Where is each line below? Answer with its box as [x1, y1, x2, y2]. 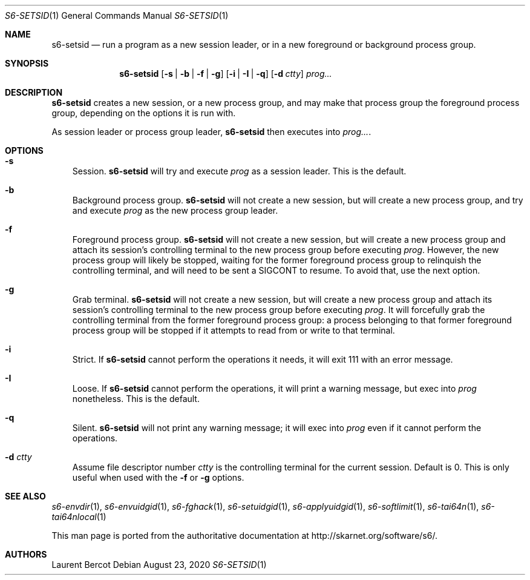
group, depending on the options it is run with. [51, 108, 236, 118]
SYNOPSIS [5, 58, 49, 68]
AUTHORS [5, 549, 47, 559]
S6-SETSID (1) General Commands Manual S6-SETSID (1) [5, 10, 229, 21]
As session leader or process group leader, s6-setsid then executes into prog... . [51, 127, 371, 137]
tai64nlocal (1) [51, 512, 106, 522]
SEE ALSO [5, 491, 46, 501]
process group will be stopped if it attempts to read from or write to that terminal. [72, 325, 395, 335]
